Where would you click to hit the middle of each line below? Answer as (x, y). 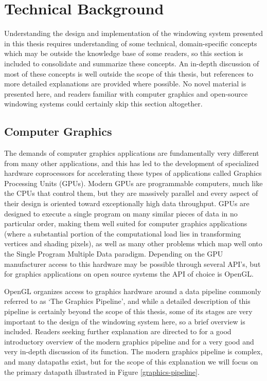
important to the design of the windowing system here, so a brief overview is (125, 321)
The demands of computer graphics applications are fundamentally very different (132, 153)
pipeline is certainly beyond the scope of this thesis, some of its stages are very (128, 311)
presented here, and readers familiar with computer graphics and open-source (126, 93)
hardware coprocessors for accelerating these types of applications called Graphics (133, 173)
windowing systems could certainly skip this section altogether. (103, 104)
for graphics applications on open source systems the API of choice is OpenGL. (129, 274)
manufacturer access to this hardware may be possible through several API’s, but (132, 264)
